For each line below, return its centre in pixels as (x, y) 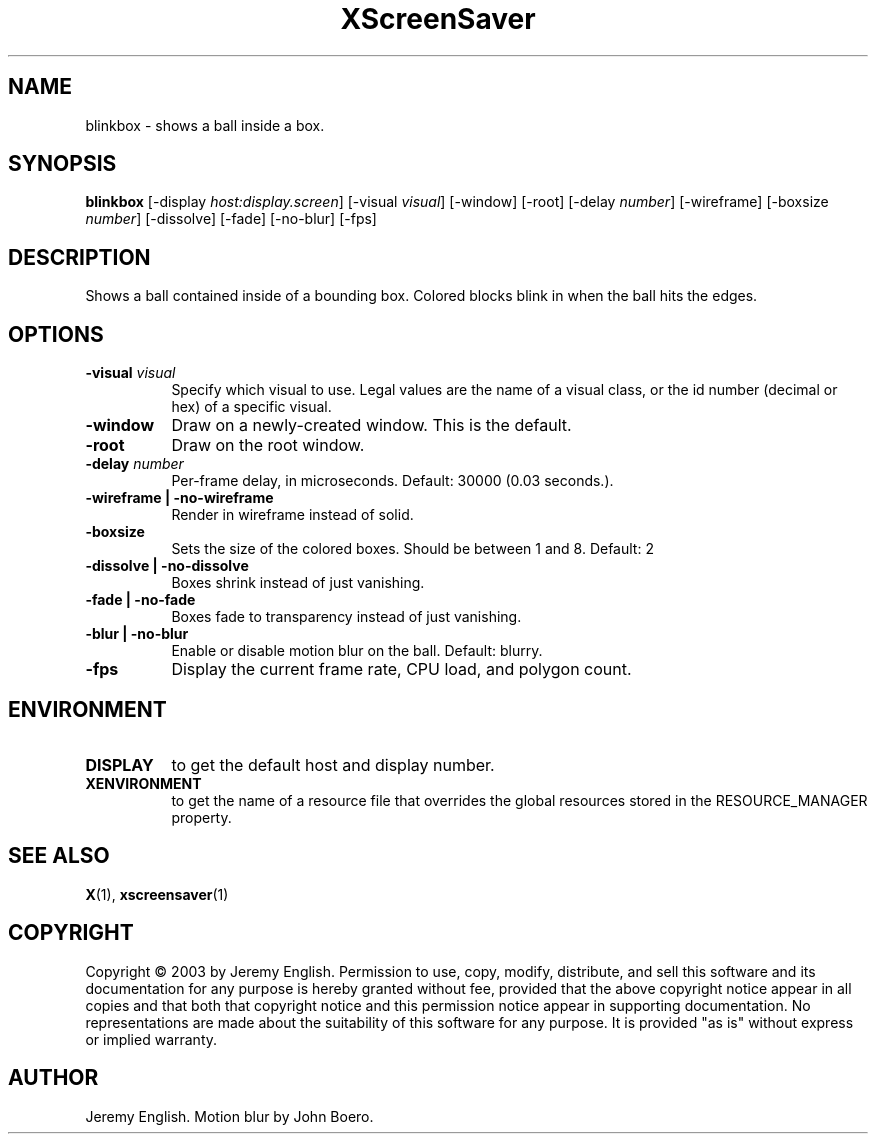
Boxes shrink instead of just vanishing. (298, 583)
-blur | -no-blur (137, 634)
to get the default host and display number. (333, 764)
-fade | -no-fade (140, 600)
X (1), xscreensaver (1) (157, 894)
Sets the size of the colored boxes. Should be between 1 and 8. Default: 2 (412, 549)
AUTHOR (53, 1078)
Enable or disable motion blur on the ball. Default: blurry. (357, 651)
